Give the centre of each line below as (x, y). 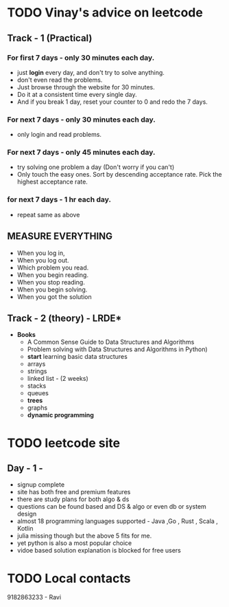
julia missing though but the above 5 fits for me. (84, 536)
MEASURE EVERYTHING (60, 236)
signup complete (41, 485)
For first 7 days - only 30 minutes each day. (81, 58)
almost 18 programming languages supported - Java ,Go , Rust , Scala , (117, 521)
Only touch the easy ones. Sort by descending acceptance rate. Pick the (119, 175)
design (27, 514)
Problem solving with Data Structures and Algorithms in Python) (117, 349)
